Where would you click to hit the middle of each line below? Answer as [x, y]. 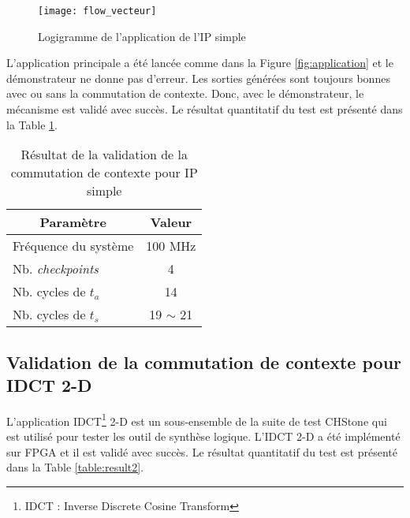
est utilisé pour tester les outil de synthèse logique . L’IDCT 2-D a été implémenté [203, 436]
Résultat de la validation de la [104, 155]
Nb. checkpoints [56, 269]
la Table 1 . [32, 124]
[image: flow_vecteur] [97, 11]
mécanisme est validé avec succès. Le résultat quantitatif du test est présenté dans [205, 109]
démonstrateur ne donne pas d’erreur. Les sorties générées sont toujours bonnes [198, 78]
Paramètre [73, 222]
